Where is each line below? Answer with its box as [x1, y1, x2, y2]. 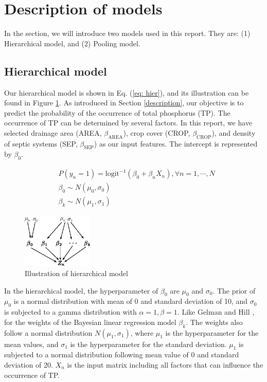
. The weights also [186, 316, 243, 327]
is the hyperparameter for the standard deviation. [70, 338, 227, 349]
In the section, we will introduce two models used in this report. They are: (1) [4, 28, 251, 39]
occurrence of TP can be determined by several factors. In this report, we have [4, 117, 253, 128]
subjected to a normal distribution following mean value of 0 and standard [4, 349, 239, 360]
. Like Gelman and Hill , [177, 306, 255, 317]
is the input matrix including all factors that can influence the [67, 359, 263, 370]
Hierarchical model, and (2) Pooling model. [4, 38, 140, 48]
